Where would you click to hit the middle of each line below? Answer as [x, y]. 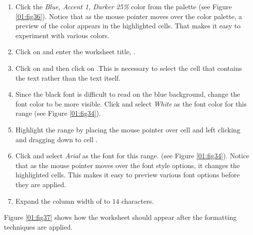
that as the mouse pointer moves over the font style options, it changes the [128, 165]
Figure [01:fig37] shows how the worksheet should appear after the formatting [120, 217]
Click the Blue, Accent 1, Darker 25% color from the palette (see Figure [124, 6]
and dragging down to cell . [57, 139]
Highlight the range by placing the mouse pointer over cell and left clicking [128, 129]
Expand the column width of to [63, 201]
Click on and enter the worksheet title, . [75, 52]
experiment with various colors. [62, 35]
